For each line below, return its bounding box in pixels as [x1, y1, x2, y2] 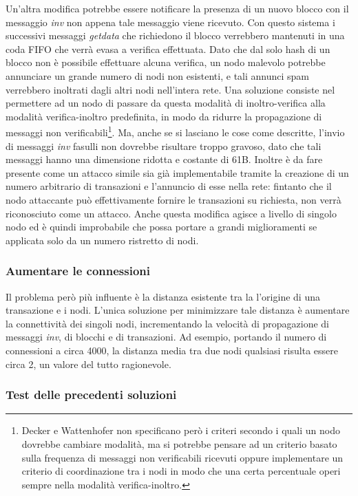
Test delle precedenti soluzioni [6, 386, 177, 403]
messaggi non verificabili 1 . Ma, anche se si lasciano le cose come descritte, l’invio [6, 123, 345, 139]
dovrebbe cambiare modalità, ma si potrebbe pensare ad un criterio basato [21, 436, 337, 451]
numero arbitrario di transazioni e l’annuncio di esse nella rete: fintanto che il [6, 179, 332, 193]
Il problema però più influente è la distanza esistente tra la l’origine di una [6, 289, 320, 303]
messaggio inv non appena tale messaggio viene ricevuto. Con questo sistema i [6, 14, 335, 29]
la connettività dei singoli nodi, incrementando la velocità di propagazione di [6, 316, 329, 330]
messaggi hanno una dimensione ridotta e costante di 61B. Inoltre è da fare [6, 152, 323, 166]
